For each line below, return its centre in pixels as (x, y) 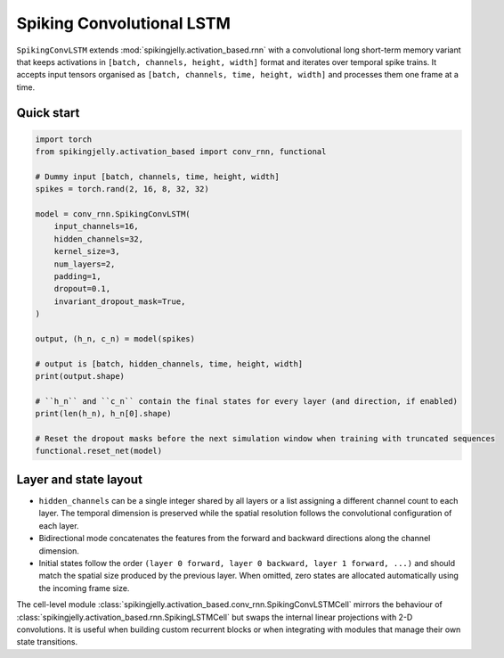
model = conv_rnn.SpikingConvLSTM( (113, 214)
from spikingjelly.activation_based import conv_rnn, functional (181, 152)
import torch (64, 139)
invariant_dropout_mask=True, (120, 301)
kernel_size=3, (87, 251)
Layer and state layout (79, 479)
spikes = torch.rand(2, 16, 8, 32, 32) (122, 189)
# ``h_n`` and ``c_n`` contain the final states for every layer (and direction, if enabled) (247, 401)
